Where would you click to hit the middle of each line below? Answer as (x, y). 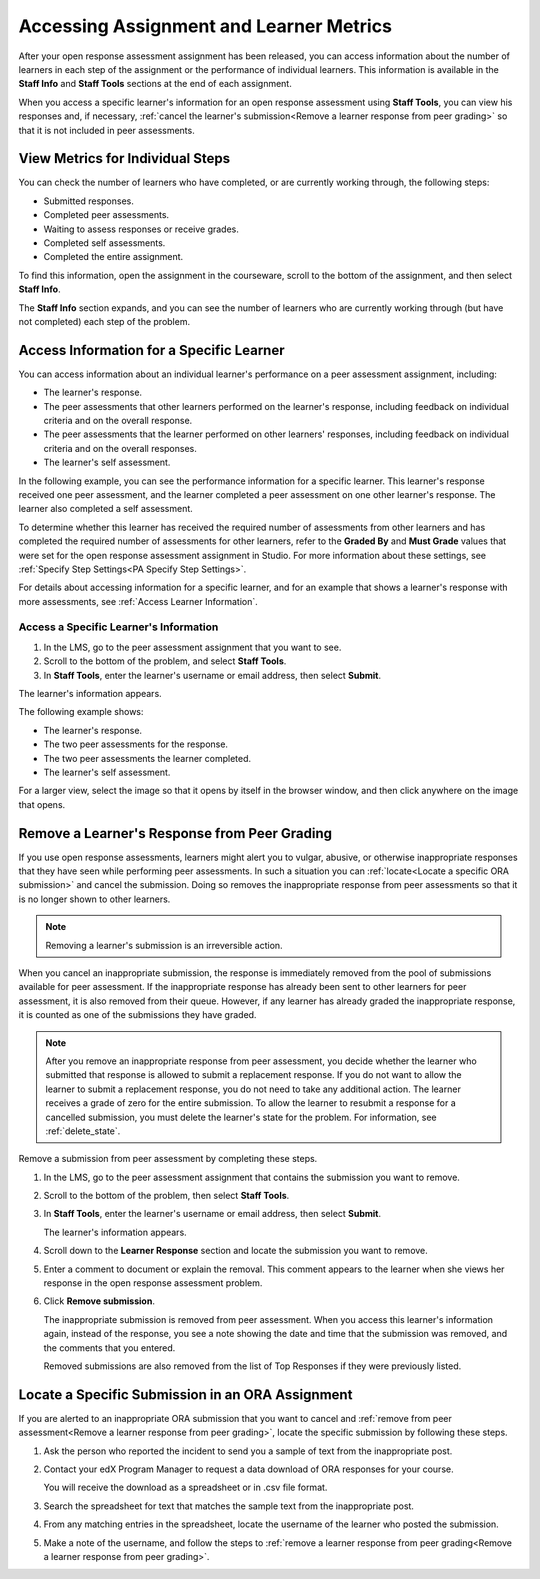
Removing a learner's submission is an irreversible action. (164, 945)
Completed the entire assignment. (113, 257)
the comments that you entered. (109, 1347)
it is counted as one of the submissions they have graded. (137, 1015)
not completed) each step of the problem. (104, 321)
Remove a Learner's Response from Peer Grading (175, 833)
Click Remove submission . (99, 1301)
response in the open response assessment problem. (153, 1283)
